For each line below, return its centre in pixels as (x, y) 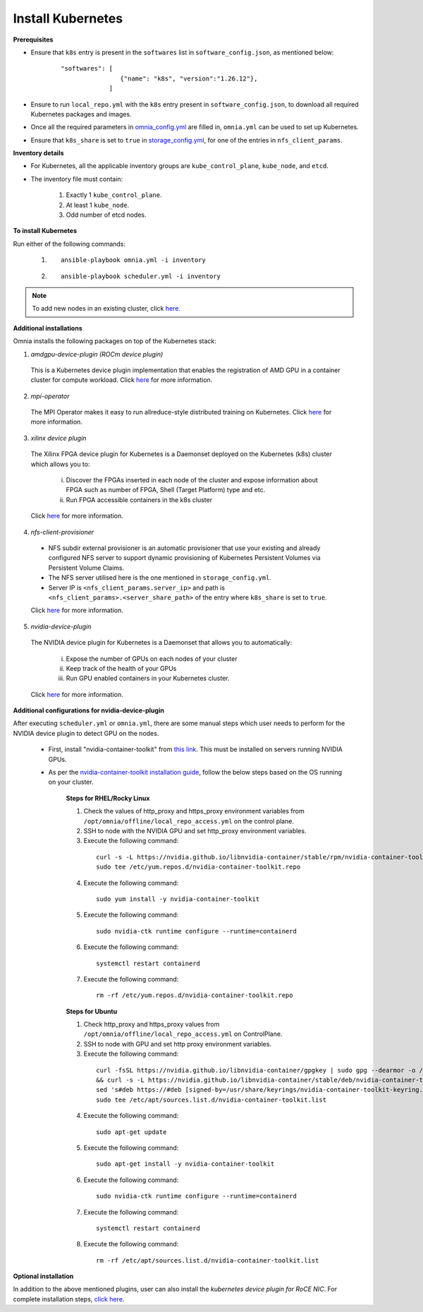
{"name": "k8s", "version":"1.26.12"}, (189, 78)
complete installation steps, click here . (69, 1299)
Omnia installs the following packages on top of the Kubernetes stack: (115, 341)
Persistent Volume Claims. (86, 568)
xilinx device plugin (59, 438)
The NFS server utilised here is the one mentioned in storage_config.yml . (160, 578)
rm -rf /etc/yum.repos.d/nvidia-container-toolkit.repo (195, 995)
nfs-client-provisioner (62, 532)
